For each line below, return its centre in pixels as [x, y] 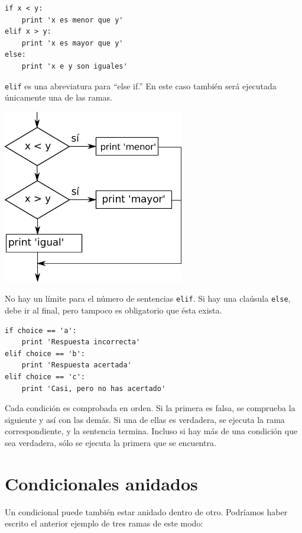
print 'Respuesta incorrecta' [81, 342]
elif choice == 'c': [45, 377]
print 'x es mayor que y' [72, 43]
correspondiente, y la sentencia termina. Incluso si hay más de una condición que [151, 431]
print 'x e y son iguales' [74, 66]
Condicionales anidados [101, 483]
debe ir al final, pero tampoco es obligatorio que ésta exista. [113, 310]
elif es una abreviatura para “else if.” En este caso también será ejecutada [141, 85]
